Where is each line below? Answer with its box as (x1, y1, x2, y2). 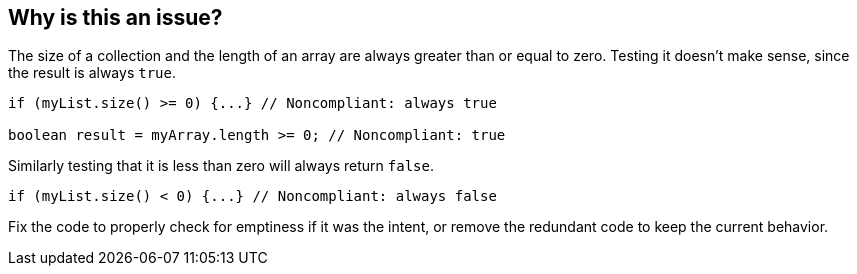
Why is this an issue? (8, 5, 223, 30)
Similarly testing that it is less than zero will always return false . (8, 157, 435, 175)
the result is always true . (8, 64, 176, 82)
